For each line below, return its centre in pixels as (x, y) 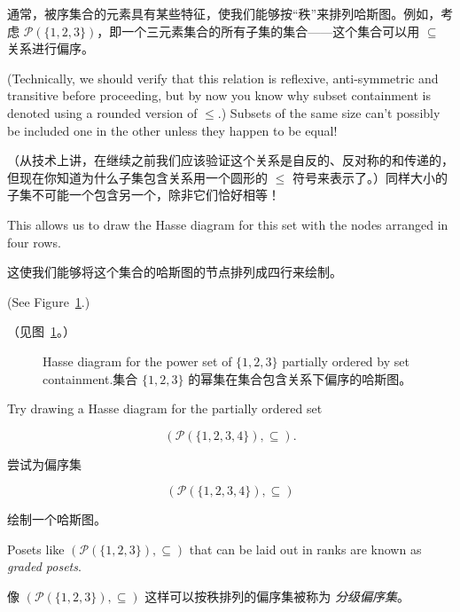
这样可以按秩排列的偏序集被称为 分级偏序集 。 (277, 596)
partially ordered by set (346, 361)
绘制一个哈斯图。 (57, 519)
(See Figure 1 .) (49, 301)
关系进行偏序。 (51, 48)
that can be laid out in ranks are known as (305, 549)
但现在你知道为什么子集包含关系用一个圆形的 (137, 177)
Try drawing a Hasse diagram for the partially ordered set (165, 408)
